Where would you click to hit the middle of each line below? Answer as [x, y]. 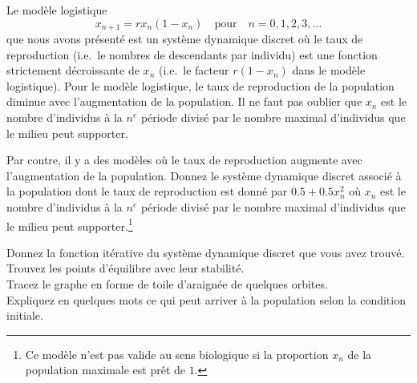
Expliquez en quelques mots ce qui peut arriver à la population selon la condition [206, 299]
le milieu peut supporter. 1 [70, 224]
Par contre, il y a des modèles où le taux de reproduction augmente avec [184, 160]
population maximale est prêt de [105, 370]
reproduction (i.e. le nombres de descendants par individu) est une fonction [192, 54]
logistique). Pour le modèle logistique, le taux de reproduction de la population [200, 85]
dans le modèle [329, 70]
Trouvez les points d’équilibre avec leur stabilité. [126, 268]
